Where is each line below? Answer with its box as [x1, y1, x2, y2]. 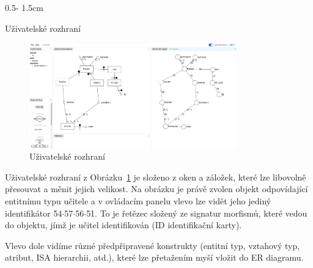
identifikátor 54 [5, 206, 62, 219]
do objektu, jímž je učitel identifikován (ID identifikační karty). [5, 218, 242, 231]
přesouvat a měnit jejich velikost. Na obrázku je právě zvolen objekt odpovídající [5, 182, 308, 195]
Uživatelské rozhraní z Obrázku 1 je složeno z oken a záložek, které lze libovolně [5, 170, 306, 183]
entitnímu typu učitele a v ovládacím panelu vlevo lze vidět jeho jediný [5, 194, 271, 207]
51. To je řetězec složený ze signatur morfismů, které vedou [86, 206, 307, 219]
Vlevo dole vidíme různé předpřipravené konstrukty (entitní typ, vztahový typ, [5, 239, 300, 251]
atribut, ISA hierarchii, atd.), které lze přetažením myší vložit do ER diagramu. [5, 251, 304, 264]
